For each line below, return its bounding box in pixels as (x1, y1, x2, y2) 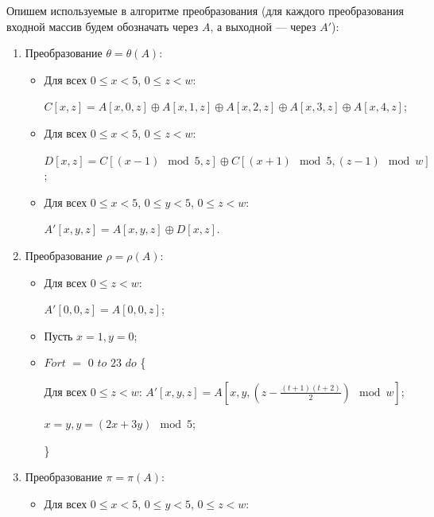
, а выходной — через (210, 17, 316, 34)
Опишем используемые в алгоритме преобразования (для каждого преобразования (6, 2, 404, 18)
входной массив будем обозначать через (6, 17, 199, 34)
